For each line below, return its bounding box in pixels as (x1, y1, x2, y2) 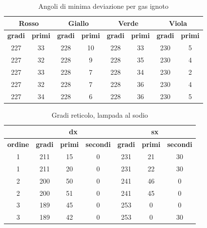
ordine (7, 139, 29, 149)
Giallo (68, 18, 89, 28)
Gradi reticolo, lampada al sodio (51, 109, 148, 120)
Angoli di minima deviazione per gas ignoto (38, 1, 169, 11)
